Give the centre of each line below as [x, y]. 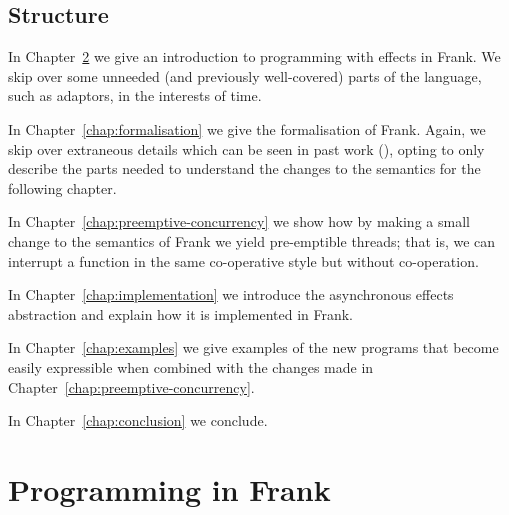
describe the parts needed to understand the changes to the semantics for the [244, 168]
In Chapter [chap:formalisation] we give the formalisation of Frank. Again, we [247, 128]
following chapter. [62, 187]
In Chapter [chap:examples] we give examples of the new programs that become [253, 347]
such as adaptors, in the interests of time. [135, 95]
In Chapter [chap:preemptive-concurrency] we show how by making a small [239, 221]
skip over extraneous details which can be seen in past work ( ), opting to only [246, 148]
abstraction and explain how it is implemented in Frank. [181, 313]
